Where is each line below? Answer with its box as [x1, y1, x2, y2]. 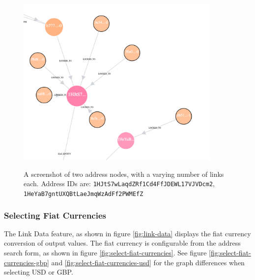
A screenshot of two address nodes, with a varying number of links [24, 168, 224, 179]
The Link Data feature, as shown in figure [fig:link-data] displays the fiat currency [4, 228, 251, 238]
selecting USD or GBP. [4, 267, 73, 277]
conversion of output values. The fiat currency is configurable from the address [4, 238, 241, 248]
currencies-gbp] [4, 257, 49, 267]
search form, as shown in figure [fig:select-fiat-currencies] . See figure [4, 248, 207, 258]
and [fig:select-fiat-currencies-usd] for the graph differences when [51, 257, 245, 267]
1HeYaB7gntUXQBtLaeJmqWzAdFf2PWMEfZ [24, 190, 143, 197]
